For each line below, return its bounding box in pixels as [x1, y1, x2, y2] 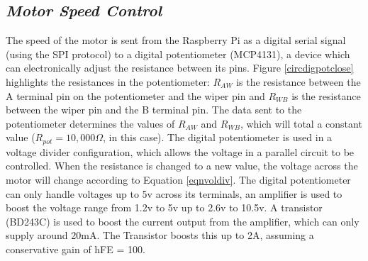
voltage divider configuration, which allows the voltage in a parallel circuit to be [6, 144, 355, 159]
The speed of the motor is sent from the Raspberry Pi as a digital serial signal [6, 33, 346, 48]
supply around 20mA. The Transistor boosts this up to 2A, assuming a [6, 228, 314, 243]
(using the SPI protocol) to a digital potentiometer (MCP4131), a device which [6, 46, 350, 61]
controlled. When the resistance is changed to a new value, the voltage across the [6, 158, 358, 173]
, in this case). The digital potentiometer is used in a [102, 130, 333, 145]
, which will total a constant [240, 116, 362, 130]
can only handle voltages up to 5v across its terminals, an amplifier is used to [6, 186, 342, 201]
